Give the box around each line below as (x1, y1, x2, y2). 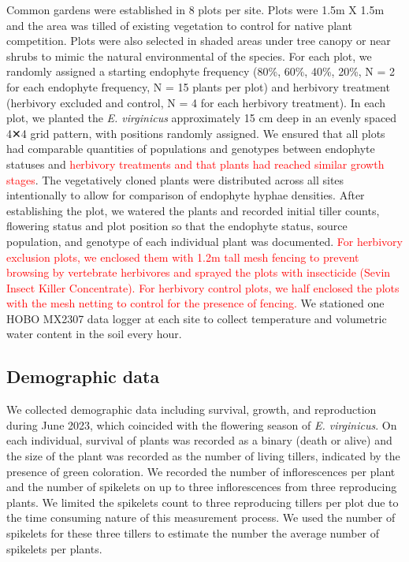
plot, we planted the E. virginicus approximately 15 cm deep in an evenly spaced (6, 110, 397, 126)
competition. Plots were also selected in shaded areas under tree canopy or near (6, 32, 391, 49)
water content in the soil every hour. (6, 326, 182, 342)
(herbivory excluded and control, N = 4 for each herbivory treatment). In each (6, 94, 385, 110)
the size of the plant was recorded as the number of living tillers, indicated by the (6, 448, 400, 464)
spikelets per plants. (6, 540, 102, 556)
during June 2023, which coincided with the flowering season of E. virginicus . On (6, 416, 397, 433)
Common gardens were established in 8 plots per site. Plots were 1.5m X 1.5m (6, 2, 385, 17)
